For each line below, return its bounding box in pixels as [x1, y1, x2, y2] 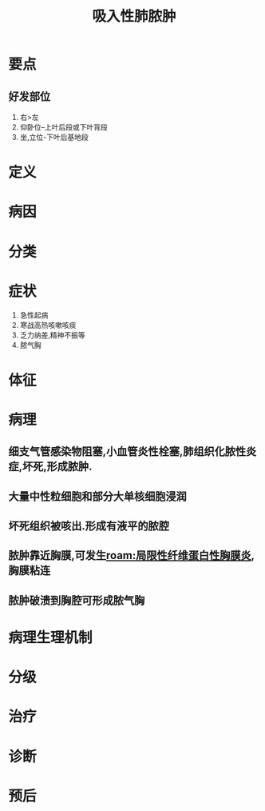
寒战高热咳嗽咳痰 [19, 320, 77, 330]
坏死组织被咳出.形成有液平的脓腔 [8, 519, 170, 533]
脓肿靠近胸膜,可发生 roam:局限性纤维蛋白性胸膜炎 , [8, 549, 255, 562]
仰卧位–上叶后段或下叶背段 [19, 122, 108, 132]
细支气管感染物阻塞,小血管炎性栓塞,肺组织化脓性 [8, 445, 247, 458]
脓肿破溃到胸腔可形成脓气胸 [8, 593, 145, 607]
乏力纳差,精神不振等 [19, 330, 85, 340]
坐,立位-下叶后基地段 [19, 133, 89, 142]
